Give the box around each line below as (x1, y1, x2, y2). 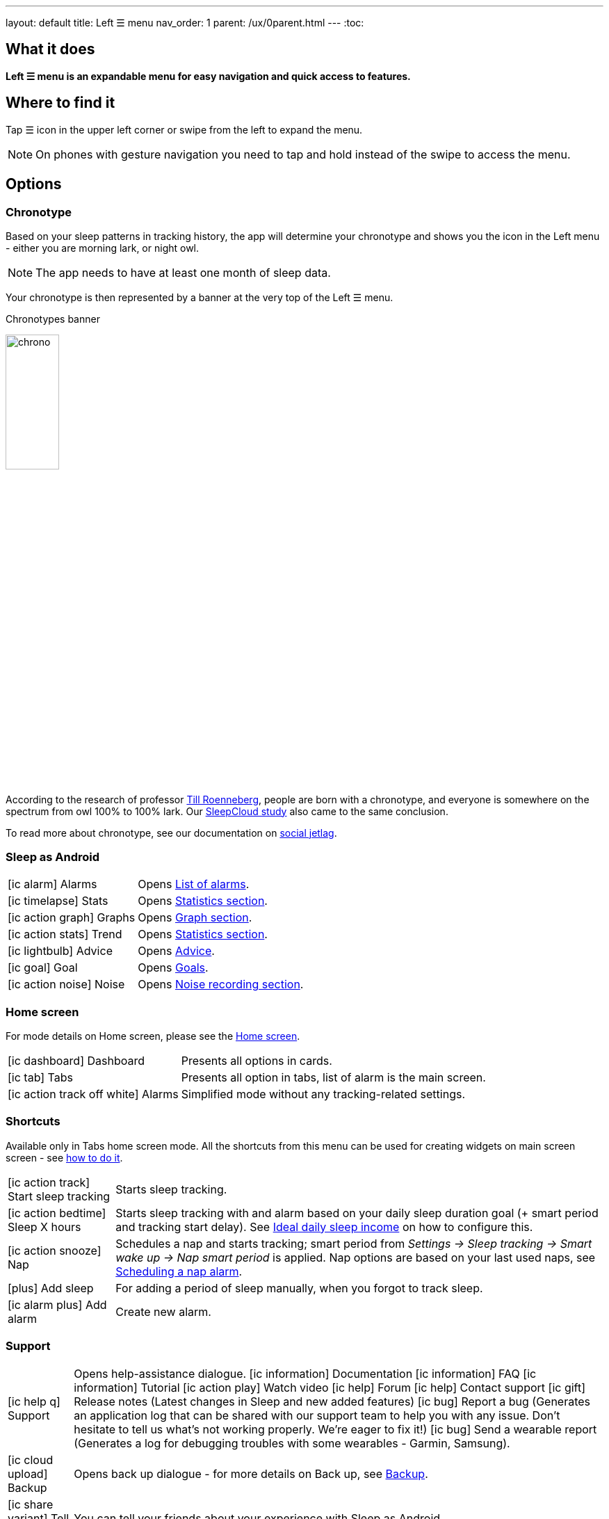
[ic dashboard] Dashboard (8, 1054, 145, 1068)
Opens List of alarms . (138, 877, 250, 892)
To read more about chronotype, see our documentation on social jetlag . (6, 826, 337, 839)
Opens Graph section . (138, 910, 252, 925)
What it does (6, 40, 95, 58)
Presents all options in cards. (181, 1054, 332, 1068)
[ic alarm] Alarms (8, 877, 97, 892)
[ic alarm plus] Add (8, 1297, 107, 1312)
